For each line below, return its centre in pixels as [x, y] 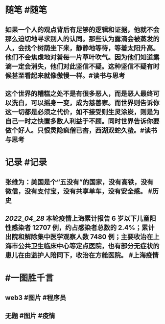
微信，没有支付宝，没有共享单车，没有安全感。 [76, 191]
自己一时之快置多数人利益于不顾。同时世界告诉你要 [82, 121]
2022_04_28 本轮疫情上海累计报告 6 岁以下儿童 [77, 218]
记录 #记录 [26, 162]
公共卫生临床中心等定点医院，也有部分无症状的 [89, 246]
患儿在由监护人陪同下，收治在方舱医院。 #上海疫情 [82, 255]
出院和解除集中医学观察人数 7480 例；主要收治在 [79, 237]
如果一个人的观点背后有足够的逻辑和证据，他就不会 [82, 30]
